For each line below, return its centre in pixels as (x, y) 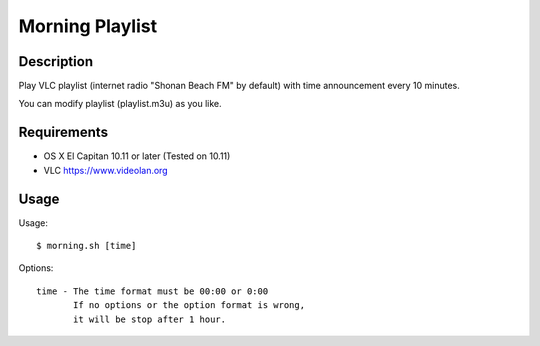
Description (56, 61)
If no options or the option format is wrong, (189, 305)
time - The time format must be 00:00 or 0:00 (152, 291)
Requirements (63, 132)
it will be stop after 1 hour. (150, 319)
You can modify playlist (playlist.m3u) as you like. (120, 104)
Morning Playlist (88, 26)
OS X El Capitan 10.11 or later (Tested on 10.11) (137, 156)
